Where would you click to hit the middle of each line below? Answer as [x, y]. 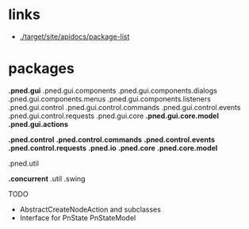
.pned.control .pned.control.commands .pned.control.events [112, 139]
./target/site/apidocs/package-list [75, 36]
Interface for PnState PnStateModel [78, 218]
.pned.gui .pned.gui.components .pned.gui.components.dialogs [113, 90]
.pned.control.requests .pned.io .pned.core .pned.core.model [113, 147]
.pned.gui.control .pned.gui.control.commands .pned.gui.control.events [125, 107]
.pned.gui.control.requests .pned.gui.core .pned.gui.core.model [114, 116]
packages [42, 69]
